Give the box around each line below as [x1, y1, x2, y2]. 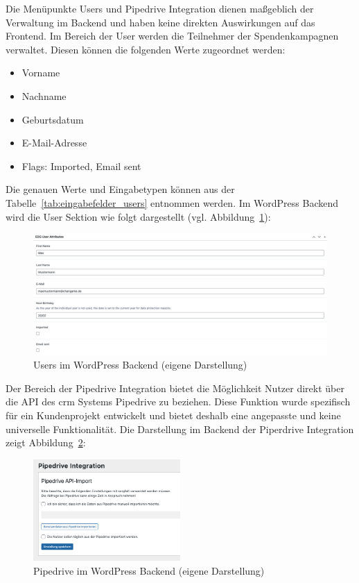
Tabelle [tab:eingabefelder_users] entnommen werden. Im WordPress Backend [6, 195, 339, 210]
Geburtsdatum [21, 112, 84, 126]
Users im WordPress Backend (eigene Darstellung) [33, 357, 247, 372]
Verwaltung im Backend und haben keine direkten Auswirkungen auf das [6, 15, 315, 29]
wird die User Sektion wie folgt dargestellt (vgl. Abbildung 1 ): [6, 209, 271, 223]
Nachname [21, 88, 67, 103]
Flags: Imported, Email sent [21, 158, 141, 173]
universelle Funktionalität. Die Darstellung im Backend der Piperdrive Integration [6, 421, 354, 436]
